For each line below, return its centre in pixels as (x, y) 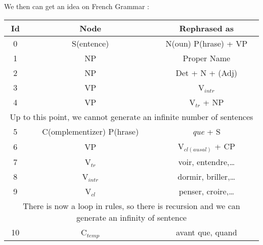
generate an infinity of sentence (131, 217)
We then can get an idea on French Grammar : (77, 6)
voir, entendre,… (207, 161)
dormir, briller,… (207, 176)
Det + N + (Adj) (207, 72)
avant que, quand (207, 232)
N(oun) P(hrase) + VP (207, 43)
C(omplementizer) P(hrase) (91, 131)
